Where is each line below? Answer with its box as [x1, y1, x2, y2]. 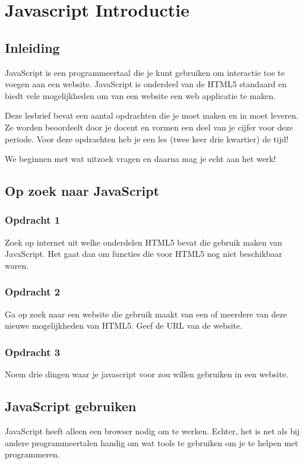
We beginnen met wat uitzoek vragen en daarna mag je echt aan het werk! [5, 152, 276, 165]
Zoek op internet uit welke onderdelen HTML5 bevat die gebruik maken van [5, 236, 282, 248]
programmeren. [5, 448, 60, 460]
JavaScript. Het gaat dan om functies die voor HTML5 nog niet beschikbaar [5, 247, 283, 260]
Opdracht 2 [5, 284, 61, 299]
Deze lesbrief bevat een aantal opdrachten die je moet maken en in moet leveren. [5, 109, 299, 122]
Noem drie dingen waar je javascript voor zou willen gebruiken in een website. [5, 368, 289, 380]
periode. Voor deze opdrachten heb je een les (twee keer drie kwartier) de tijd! [5, 132, 289, 145]
